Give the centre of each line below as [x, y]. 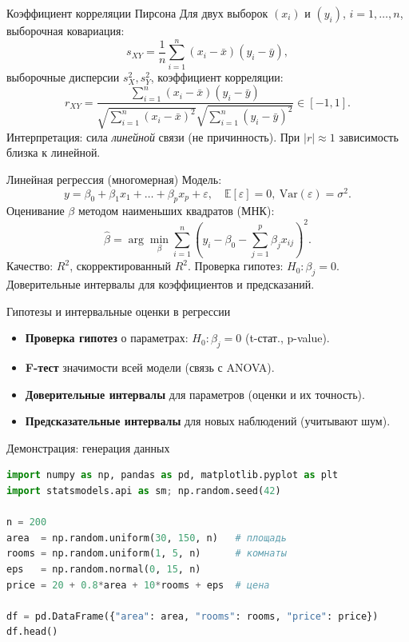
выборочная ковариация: [66, 30]
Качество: [30, 266]
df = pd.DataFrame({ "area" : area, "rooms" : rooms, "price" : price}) [193, 616]
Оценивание [36, 211]
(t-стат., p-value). [287, 338]
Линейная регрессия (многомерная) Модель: [114, 179]
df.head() [32, 632]
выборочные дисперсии [63, 76]
